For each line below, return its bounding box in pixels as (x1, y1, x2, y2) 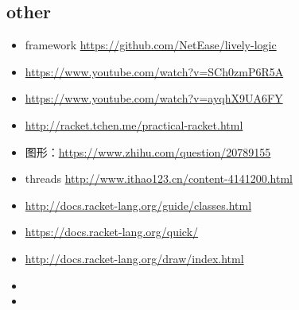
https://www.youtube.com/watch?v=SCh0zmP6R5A (25, 63, 284, 79)
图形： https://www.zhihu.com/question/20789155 (25, 143, 271, 160)
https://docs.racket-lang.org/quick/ (25, 223, 199, 240)
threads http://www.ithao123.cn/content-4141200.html (25, 170, 293, 187)
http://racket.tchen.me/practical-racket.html (25, 116, 243, 133)
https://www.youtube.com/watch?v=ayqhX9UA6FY (25, 90, 283, 107)
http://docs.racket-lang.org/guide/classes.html (25, 196, 252, 213)
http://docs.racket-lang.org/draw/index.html (25, 250, 244, 266)
